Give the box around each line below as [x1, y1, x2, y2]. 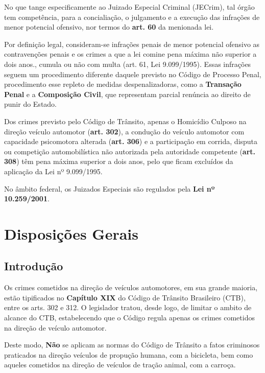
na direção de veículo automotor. [4, 322, 107, 333]
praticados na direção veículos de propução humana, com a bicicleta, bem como [4, 349, 253, 360]
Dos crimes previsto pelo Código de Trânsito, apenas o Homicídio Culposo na [4, 115, 247, 126]
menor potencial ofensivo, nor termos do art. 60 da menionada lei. [4, 21, 214, 32]
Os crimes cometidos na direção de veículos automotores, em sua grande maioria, [4, 282, 258, 293]
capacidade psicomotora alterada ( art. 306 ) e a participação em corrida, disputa [4, 136, 258, 147]
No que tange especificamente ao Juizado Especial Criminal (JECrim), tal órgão [4, 2, 255, 12]
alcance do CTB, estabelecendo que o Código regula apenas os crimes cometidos [4, 312, 255, 323]
